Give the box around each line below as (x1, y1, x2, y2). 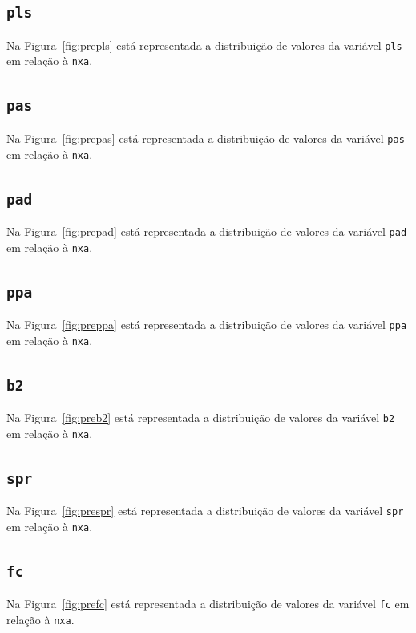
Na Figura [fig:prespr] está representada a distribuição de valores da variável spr (6, 502, 404, 519)
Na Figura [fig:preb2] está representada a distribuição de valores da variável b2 (6, 409, 395, 426)
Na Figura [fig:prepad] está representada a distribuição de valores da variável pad (6, 222, 407, 239)
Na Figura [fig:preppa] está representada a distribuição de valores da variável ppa (6, 316, 407, 333)
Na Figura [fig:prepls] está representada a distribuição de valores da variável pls (6, 36, 402, 53)
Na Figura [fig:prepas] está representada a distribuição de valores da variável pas (6, 129, 405, 146)
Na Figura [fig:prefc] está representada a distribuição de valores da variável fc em (6, 595, 410, 612)
